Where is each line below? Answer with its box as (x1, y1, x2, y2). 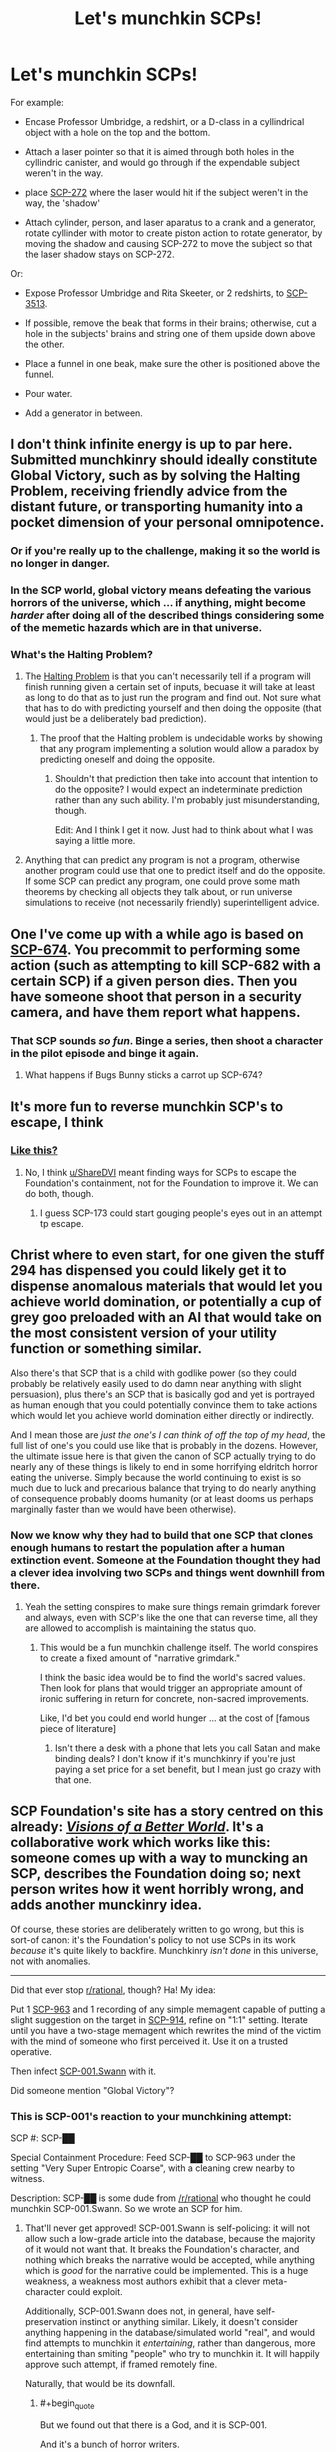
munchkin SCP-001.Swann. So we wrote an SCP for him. (10, 2203, 243, 2215)
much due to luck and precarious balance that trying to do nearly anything (10, 1482, 317, 1494)
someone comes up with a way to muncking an (10, 1850, 308, 1867)
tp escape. (39, 1217, 84, 1229)
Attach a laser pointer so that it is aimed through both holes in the (24, 145, 295, 157)
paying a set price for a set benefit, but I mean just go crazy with (54, 1763, 322, 1775)
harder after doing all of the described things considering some (10, 608, 325, 622)
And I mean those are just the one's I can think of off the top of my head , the (10, 1428, 326, 1441)
